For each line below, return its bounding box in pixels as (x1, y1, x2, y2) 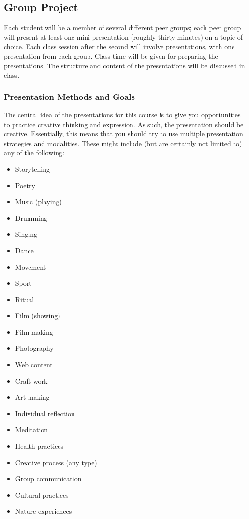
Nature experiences (15, 506, 72, 516)
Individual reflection (15, 408, 75, 418)
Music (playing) (15, 196, 62, 207)
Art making (15, 392, 50, 402)
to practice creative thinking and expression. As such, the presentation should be (4, 119, 244, 129)
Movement (15, 261, 46, 272)
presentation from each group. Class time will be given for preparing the (4, 50, 218, 61)
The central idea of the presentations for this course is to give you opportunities (4, 109, 241, 119)
